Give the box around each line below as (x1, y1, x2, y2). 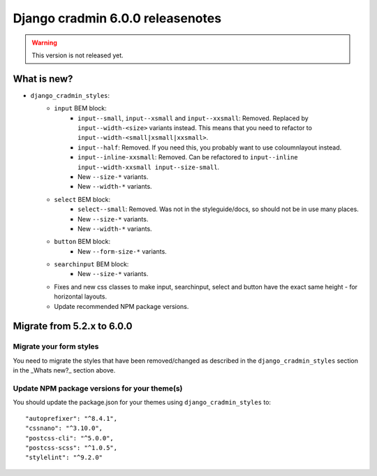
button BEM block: (54, 238, 111, 246)
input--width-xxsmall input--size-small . (77, 163, 220, 171)
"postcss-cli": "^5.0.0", (25, 434, 114, 442)
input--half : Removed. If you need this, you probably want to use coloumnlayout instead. (77, 143, 342, 152)
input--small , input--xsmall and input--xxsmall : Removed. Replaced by (77, 114, 309, 122)
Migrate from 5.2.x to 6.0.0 (13, 320, 133, 332)
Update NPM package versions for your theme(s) (13, 383, 183, 393)
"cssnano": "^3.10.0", (25, 424, 103, 433)
